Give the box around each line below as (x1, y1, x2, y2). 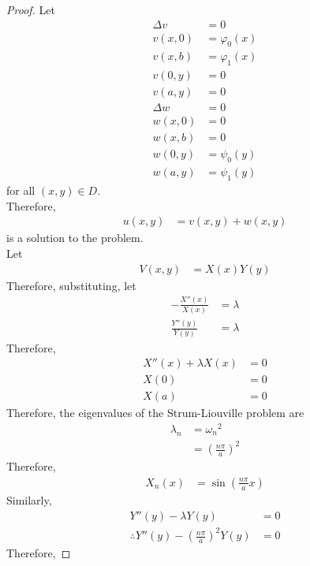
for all (6, 182, 35, 199)
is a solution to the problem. (6, 229, 144, 246)
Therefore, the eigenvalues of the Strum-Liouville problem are (6, 404, 304, 421)
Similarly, (6, 491, 52, 508)
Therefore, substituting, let (6, 277, 136, 293)
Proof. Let (6, 2, 55, 17)
